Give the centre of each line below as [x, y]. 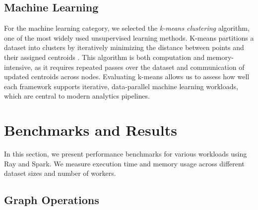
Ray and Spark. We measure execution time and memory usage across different [124, 163]
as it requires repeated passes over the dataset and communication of [139, 67]
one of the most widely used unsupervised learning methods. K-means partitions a [129, 37]
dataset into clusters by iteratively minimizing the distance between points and [124, 47]
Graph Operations [52, 200]
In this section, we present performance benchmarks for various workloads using [126, 154]
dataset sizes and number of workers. [60, 173]
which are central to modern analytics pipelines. [77, 96]
